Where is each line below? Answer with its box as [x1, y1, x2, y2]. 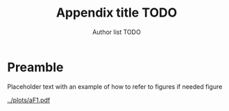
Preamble [7, 59, 64, 75]
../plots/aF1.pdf [7, 96, 51, 104]
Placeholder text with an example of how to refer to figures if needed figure [7, 82, 223, 91]
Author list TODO [92, 28, 141, 36]
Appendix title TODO [56, 5, 178, 21]
